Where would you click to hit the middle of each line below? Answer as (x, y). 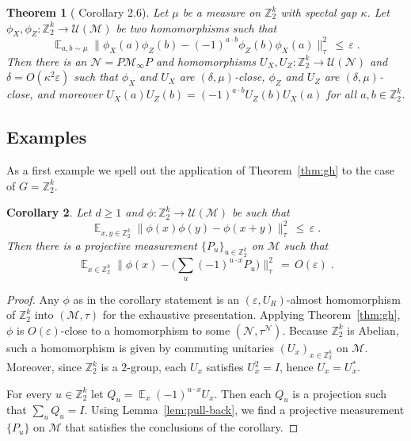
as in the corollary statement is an (156, 299)
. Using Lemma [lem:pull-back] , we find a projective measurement (244, 410)
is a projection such (340, 393)
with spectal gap (319, 12)
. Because (305, 330)
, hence (297, 366)
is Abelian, (373, 330)
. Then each (243, 393)
